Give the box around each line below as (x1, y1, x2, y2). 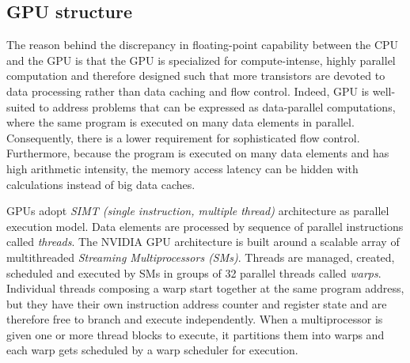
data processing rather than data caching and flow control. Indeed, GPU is (6, 82, 370, 99)
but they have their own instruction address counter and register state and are (6, 295, 387, 312)
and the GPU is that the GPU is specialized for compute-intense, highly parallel (6, 51, 396, 68)
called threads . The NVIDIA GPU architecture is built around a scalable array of (6, 233, 400, 250)
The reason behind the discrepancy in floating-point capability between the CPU (6, 36, 399, 53)
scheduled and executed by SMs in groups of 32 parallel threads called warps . (6, 264, 382, 281)
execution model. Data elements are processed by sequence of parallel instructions (6, 217, 404, 234)
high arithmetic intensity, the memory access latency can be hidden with (6, 160, 359, 176)
